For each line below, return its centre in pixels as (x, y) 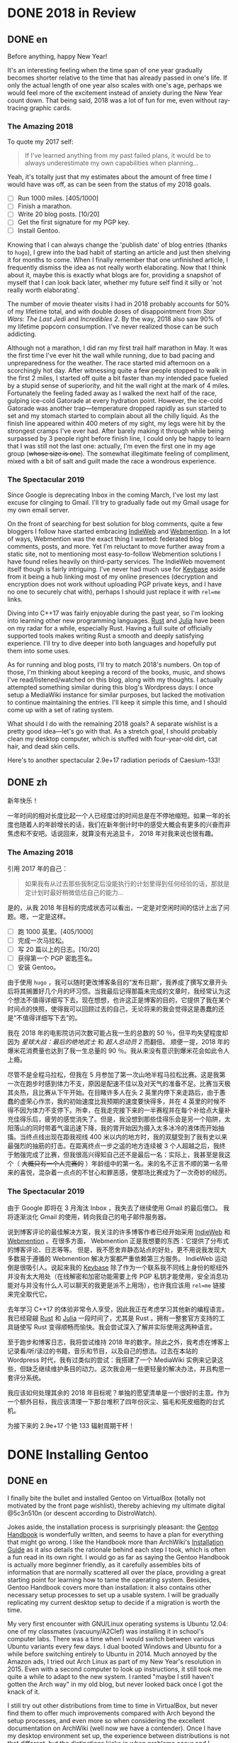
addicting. (22, 334)
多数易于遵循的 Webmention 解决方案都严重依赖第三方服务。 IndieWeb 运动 (118, 1258)
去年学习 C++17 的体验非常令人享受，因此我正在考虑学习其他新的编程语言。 (118, 1309)
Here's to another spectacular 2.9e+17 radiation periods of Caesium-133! (114, 760)
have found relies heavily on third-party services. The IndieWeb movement (116, 561)
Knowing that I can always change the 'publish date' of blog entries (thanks (118, 245)
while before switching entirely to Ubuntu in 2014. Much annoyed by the (112, 1653)
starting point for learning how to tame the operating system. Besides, (109, 1580)
